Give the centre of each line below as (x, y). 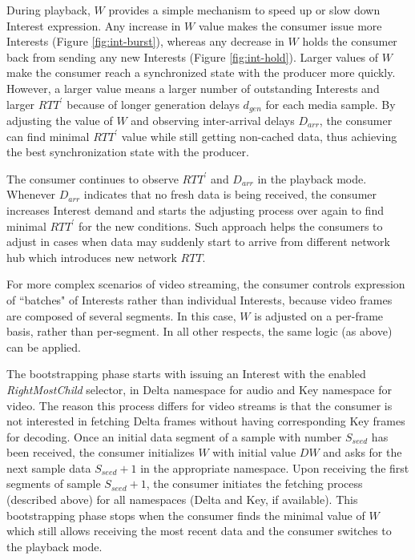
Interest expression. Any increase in (94, 25)
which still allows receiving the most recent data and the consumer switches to (199, 531)
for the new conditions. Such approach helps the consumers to (230, 226)
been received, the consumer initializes (101, 452)
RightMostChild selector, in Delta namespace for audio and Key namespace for (199, 389)
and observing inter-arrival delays (213, 121)
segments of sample (54, 483)
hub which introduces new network (92, 257)
